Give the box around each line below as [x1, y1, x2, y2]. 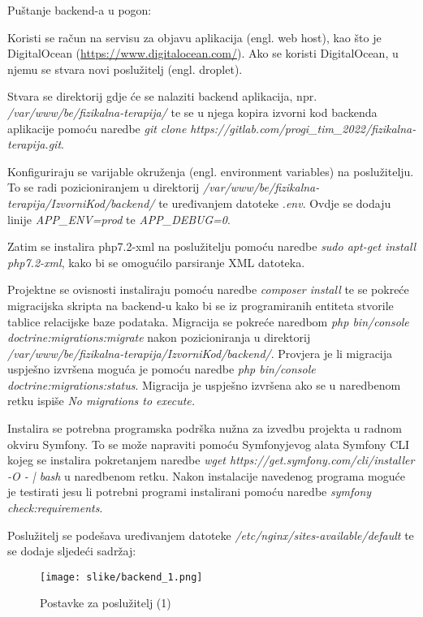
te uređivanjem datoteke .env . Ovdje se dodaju [158, 194, 391, 211]
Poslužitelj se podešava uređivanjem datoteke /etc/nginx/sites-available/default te [7, 526, 414, 543]
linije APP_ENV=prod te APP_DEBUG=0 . [7, 210, 231, 227]
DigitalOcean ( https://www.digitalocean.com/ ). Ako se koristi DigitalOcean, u [7, 45, 399, 62]
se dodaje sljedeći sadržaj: [7, 542, 136, 559]
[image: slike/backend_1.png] [40, 571, 203, 583]
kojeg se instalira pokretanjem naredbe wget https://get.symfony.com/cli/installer [7, 451, 415, 468]
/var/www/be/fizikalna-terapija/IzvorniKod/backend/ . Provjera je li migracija [7, 344, 393, 361]
